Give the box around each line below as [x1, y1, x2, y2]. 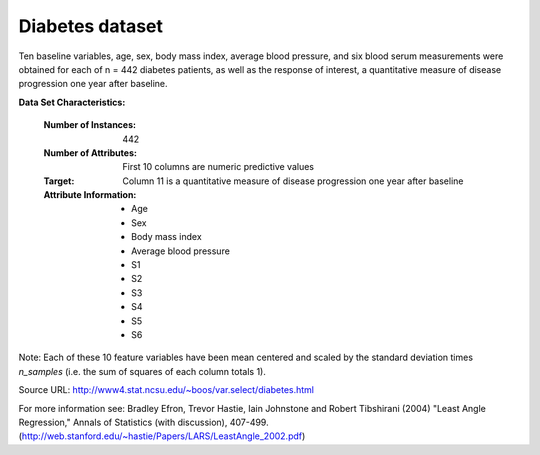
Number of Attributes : [43, 146, 137, 159]
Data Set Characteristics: [18, 96, 126, 108]
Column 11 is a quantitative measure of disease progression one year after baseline [122, 175, 464, 187]
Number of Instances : [43, 119, 137, 131]
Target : [43, 175, 75, 187]
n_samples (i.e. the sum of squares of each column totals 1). [18, 365, 267, 377]
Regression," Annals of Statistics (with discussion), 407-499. [18, 416, 269, 428]
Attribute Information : [43, 189, 137, 201]
